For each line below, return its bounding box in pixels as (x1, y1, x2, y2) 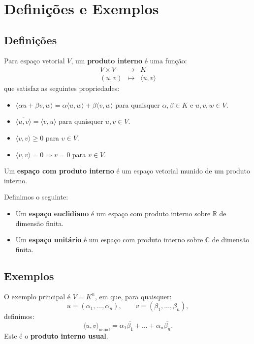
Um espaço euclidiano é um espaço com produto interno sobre (15, 208, 211, 218)
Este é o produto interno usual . (4, 330, 108, 341)
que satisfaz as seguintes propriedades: (4, 83, 120, 93)
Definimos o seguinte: (4, 192, 68, 202)
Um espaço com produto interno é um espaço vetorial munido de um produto (4, 166, 251, 176)
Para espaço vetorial (4, 55, 65, 65)
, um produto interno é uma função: (71, 55, 187, 65)
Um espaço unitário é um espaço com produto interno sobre (15, 234, 203, 245)
